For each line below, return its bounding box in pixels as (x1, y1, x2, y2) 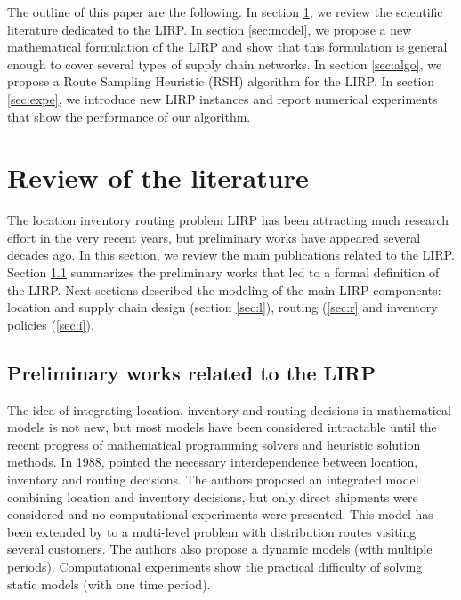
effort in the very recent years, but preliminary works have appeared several (7, 228, 421, 246)
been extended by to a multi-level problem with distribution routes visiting (7, 522, 417, 540)
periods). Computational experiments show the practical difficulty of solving (7, 556, 423, 575)
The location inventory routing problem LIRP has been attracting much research (7, 211, 449, 229)
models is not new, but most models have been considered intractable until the (7, 418, 437, 436)
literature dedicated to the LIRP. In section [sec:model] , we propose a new (7, 20, 412, 38)
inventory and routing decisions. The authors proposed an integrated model (7, 470, 419, 489)
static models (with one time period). (7, 574, 211, 593)
